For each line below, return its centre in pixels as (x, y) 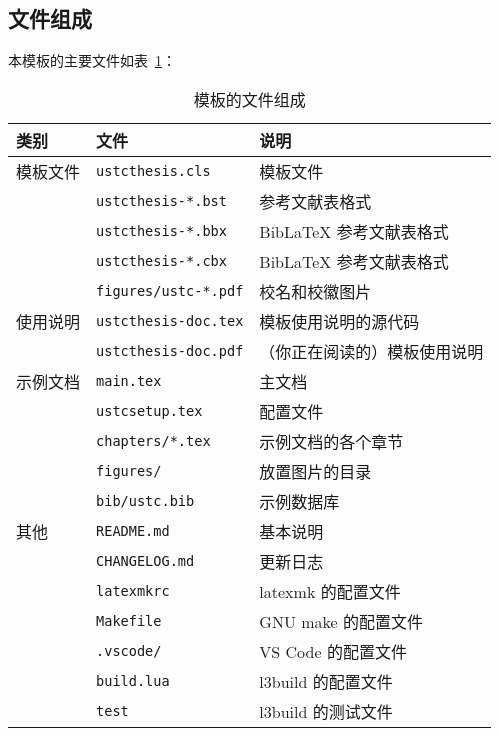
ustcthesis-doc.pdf (170, 350)
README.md (133, 530)
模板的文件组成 (249, 99)
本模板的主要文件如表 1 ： (92, 60)
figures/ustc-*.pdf (170, 290)
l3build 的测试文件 (326, 711)
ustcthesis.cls (153, 170)
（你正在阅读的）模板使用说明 (371, 351)
